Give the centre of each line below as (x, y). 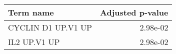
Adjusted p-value (134, 12)
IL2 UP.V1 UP (34, 42)
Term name (31, 12)
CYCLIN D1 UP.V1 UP (50, 27)
